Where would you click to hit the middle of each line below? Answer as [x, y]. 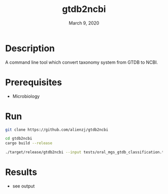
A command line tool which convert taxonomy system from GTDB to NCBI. [82, 62]
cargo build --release [29, 143]
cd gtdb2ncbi [19, 139]
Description [30, 48]
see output [23, 186]
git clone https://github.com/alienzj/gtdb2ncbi [57, 130]
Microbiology [26, 96]
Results [21, 172]
